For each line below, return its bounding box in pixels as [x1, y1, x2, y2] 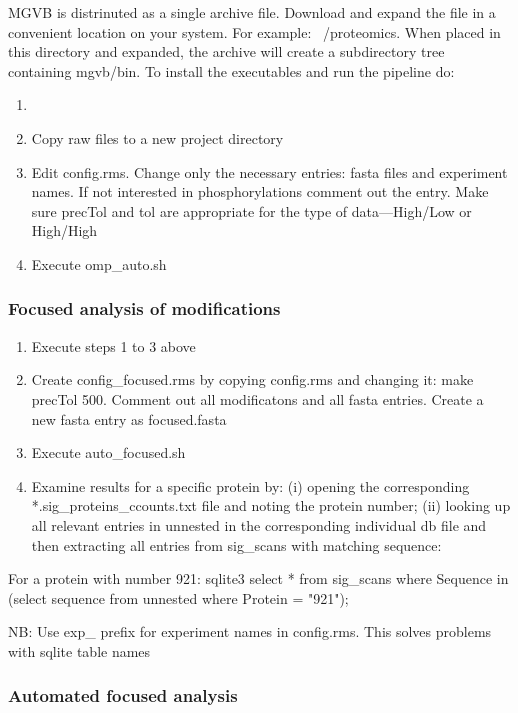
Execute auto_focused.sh [31, 442, 186, 463]
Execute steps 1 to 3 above [31, 335, 196, 356]
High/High [31, 220, 98, 241]
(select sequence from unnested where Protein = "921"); [8, 587, 349, 608]
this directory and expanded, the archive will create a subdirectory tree [8, 41, 445, 62]
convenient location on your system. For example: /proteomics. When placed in [8, 21, 501, 42]
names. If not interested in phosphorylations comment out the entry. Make [31, 181, 489, 202]
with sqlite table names [8, 640, 151, 661]
